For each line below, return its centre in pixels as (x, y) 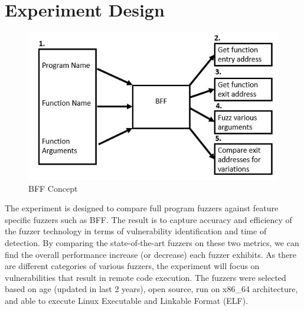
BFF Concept (53, 188)
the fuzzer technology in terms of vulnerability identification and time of (136, 231)
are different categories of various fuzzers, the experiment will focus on (132, 266)
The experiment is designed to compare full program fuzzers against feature (142, 208)
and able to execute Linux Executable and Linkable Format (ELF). (127, 300)
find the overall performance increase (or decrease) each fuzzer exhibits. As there (151, 254)
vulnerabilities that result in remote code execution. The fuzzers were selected (146, 277)
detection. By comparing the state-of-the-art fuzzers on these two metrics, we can (152, 243)
